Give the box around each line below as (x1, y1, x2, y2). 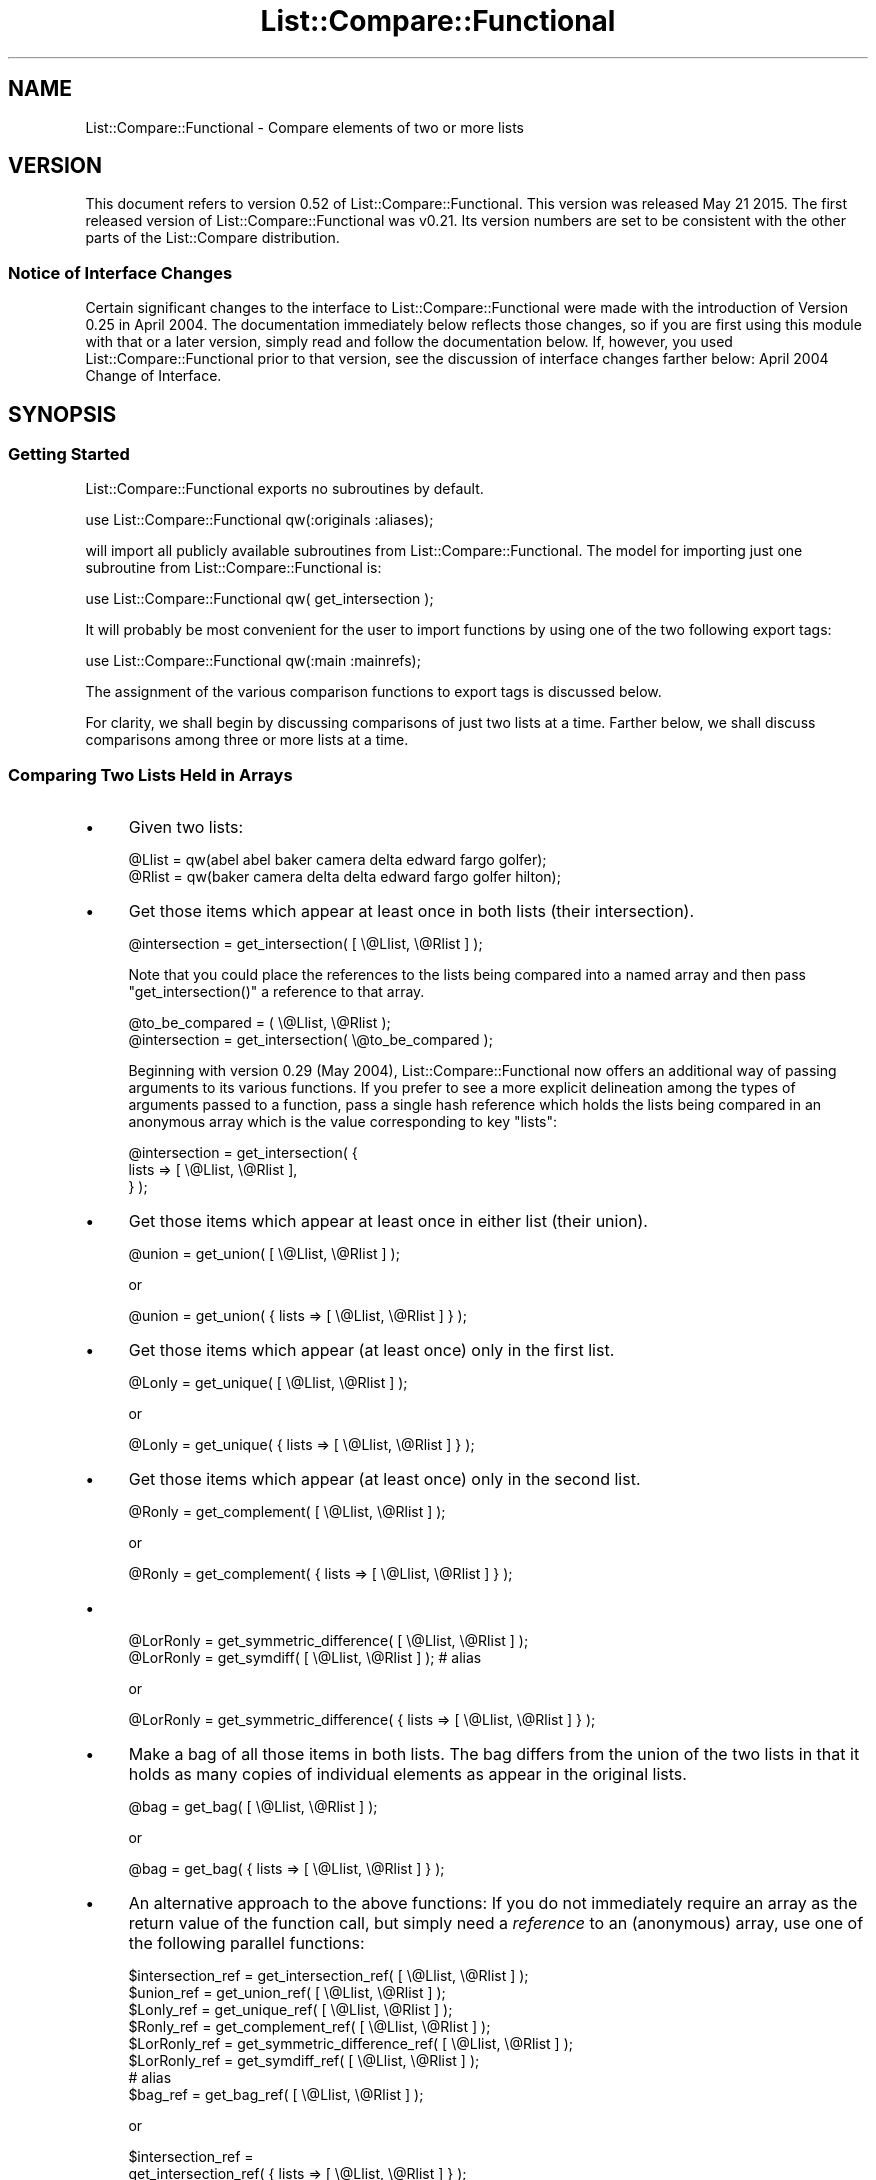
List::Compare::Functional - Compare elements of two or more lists (85, 118, 525, 136)
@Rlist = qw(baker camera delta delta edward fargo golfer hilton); (128, 868, 561, 886)
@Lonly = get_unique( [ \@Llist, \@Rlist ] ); (128, 1374, 408, 1392)
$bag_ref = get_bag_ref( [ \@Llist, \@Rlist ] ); (128, 2086, 424, 2104)
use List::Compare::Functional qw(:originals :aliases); (85, 511, 434, 529)
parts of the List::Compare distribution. (85, 229, 340, 247)
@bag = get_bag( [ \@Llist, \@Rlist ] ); (128, 1798, 378, 1816)
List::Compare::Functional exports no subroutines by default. (85, 480, 484, 498)
